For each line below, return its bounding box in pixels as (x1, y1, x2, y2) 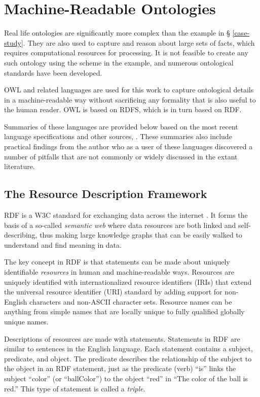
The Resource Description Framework (4, 186, 207, 202)
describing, (4, 229, 38, 240)
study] (4, 37, 23, 48)
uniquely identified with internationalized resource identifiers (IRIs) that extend (4, 276, 252, 287)
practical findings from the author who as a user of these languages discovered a (4, 141, 253, 152)
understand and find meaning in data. (4, 239, 122, 250)
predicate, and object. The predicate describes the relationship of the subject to (4, 353, 252, 363)
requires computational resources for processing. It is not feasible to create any (4, 47, 248, 58)
